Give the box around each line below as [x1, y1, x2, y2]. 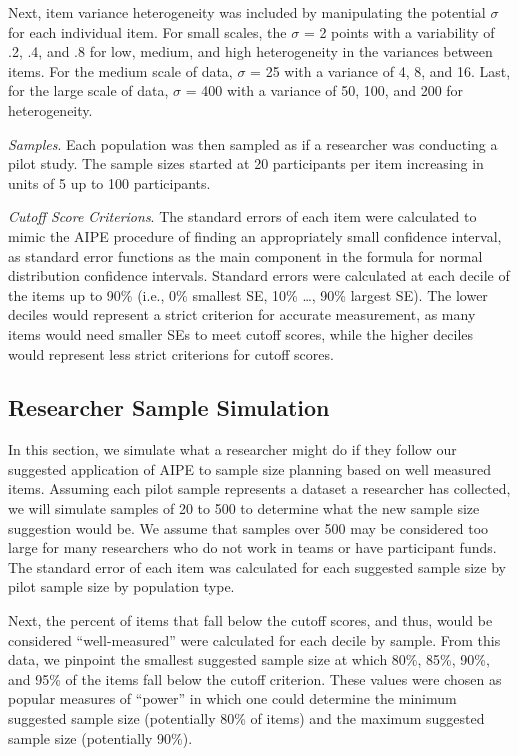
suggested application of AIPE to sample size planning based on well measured [8, 458, 492, 479]
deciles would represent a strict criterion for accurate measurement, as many [8, 304, 476, 325]
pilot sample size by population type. [8, 576, 235, 597]
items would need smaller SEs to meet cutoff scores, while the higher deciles [8, 323, 474, 344]
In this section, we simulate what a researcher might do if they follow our [8, 439, 457, 460]
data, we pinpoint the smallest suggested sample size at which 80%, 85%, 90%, [8, 649, 490, 670]
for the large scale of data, [8, 80, 169, 101]
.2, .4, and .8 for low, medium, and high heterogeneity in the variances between [8, 41, 493, 62]
